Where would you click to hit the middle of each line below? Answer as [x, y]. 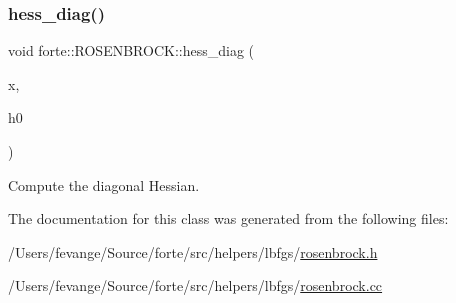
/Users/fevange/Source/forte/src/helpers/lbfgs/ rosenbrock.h [193, 251]
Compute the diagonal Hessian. [104, 184]
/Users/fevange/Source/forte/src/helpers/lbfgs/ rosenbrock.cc [195, 285]
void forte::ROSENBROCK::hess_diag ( [131, 50]
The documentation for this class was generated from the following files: [228, 218]
